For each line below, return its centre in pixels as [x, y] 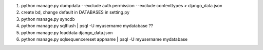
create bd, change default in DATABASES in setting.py [75, 12]
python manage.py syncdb [48, 19]
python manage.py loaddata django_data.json [67, 32]
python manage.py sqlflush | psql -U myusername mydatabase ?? [87, 26]
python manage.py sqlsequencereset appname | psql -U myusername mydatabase [104, 39]
